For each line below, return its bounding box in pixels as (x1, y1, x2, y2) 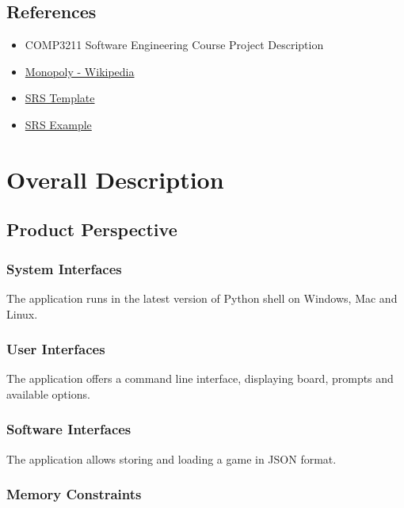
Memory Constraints (6, 484, 142, 504)
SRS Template (25, 90, 95, 106)
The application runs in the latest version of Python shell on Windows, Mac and (6, 289, 398, 306)
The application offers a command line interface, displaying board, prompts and (6, 370, 394, 387)
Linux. (6, 305, 38, 322)
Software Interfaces (6, 419, 131, 439)
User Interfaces (6, 339, 105, 359)
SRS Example (25, 116, 92, 132)
